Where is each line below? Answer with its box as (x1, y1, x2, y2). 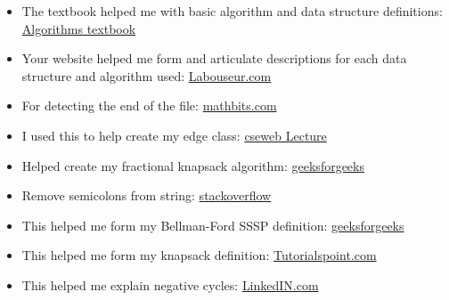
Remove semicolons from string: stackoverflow (21, 186, 272, 205)
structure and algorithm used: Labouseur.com (21, 66, 272, 85)
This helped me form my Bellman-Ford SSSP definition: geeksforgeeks (21, 215, 404, 234)
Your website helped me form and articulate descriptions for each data (21, 49, 407, 68)
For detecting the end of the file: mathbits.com (21, 96, 277, 115)
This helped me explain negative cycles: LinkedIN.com (21, 275, 319, 294)
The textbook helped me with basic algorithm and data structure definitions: (21, 2, 443, 20)
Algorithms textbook (21, 19, 136, 37)
